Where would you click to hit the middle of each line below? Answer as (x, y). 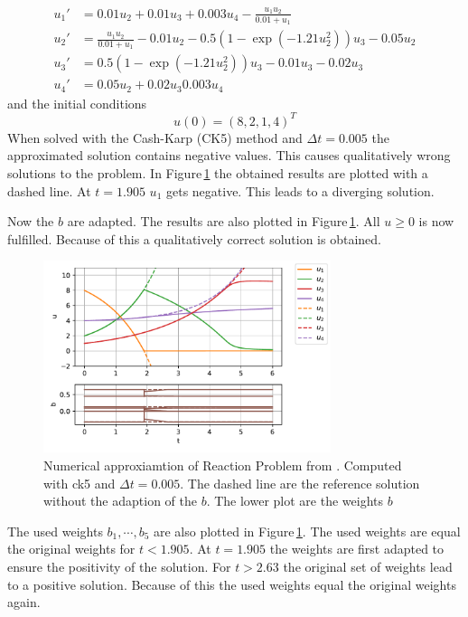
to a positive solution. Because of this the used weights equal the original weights (232, 584)
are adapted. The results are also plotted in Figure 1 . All (224, 221)
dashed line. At (49, 190)
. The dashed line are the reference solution (300, 483)
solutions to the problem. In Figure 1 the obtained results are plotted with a (218, 173)
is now (436, 221)
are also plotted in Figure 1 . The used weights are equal (307, 531)
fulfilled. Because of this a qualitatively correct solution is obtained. (194, 238)
